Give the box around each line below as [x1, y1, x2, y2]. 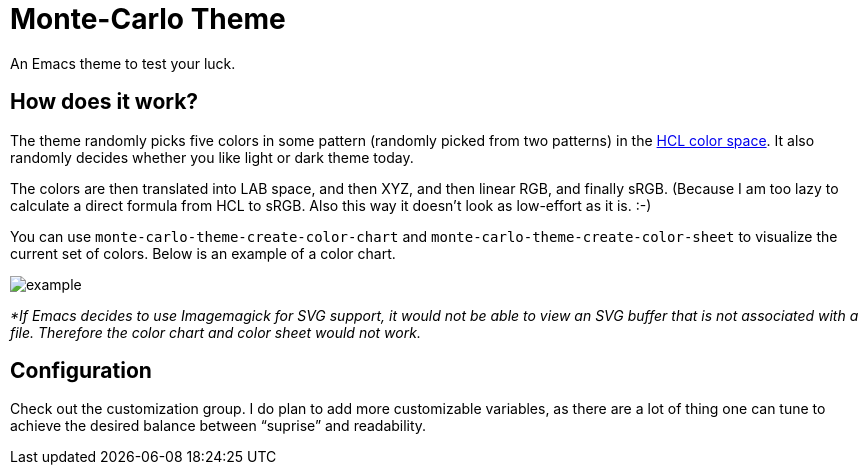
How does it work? [10, 89, 199, 115]
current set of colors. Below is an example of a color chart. [10, 244, 396, 262]
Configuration [10, 358, 152, 384]
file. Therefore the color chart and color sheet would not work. [10, 323, 421, 341]
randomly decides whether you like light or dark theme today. [10, 148, 414, 166]
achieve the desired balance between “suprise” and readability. [10, 417, 427, 435]
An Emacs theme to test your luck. [10, 54, 236, 72]
